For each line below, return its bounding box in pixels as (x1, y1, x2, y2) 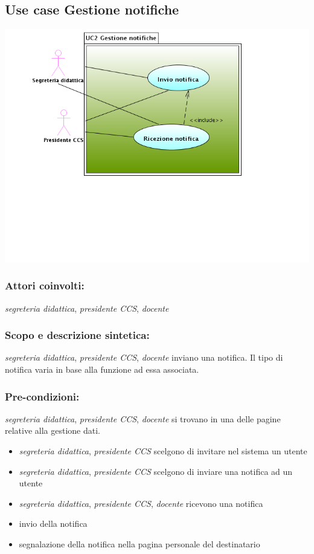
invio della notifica (19, 517, 88, 530)
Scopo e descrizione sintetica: (5, 327, 150, 343)
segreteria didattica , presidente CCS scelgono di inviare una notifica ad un (19, 465, 293, 477)
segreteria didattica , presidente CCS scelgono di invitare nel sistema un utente (19, 444, 307, 457)
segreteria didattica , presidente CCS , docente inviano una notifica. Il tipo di (5, 351, 283, 364)
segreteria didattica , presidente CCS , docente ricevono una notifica (19, 497, 263, 509)
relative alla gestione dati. (5, 424, 101, 437)
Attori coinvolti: (5, 278, 85, 293)
